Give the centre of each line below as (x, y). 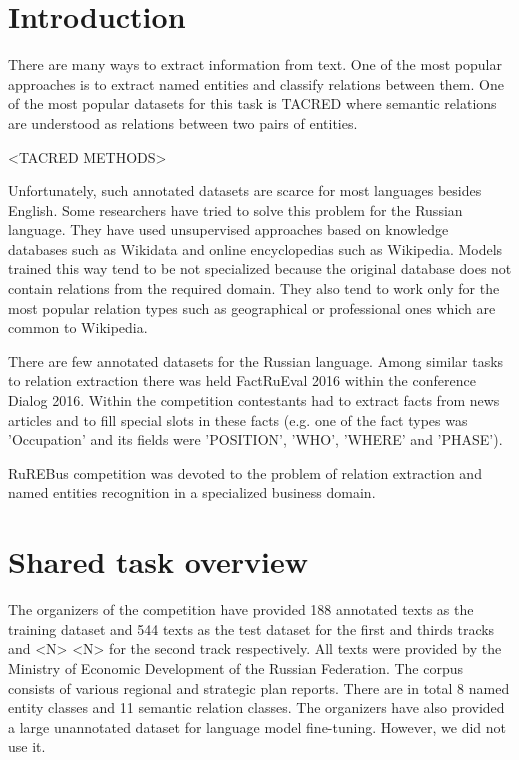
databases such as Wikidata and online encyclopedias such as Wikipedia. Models (255, 248)
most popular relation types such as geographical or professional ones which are (252, 307)
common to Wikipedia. (78, 327)
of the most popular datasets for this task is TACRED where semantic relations (252, 103)
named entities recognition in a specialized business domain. (192, 492)
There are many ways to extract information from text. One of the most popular (255, 64)
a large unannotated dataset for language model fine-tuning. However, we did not (257, 726)
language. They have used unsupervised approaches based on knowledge (228, 229)
